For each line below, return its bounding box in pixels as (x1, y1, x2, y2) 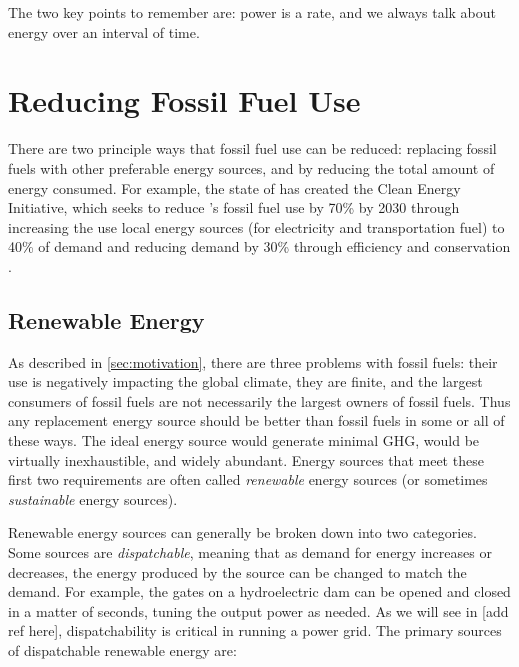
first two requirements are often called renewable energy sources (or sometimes (8, 469, 488, 490)
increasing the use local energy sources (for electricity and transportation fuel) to (8, 216, 505, 237)
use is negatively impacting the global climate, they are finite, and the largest (8, 371, 483, 392)
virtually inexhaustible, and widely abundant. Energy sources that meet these (8, 449, 484, 470)
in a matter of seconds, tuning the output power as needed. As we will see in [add (8, 600, 509, 621)
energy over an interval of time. (8, 21, 200, 42)
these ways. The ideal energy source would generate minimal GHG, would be (8, 430, 480, 451)
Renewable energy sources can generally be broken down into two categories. (8, 522, 477, 543)
